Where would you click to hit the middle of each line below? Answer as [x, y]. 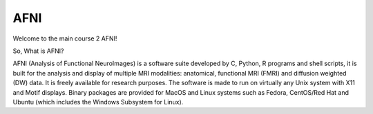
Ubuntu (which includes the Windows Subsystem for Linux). [98, 102]
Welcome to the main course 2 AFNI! [65, 38]
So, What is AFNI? [38, 51]
